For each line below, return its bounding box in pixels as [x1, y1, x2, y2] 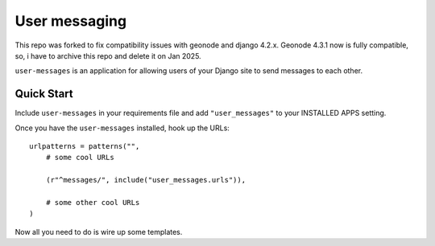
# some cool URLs [45, 153, 114, 162]
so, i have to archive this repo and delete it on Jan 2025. [14, 51, 201, 60]
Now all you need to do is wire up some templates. [14, 227, 183, 236]
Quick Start [14, 87, 73, 100]
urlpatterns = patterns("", [29, 141, 140, 151]
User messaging [14, 12, 127, 30]
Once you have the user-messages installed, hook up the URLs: [14, 123, 230, 133]
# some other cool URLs [45, 198, 140, 207]
